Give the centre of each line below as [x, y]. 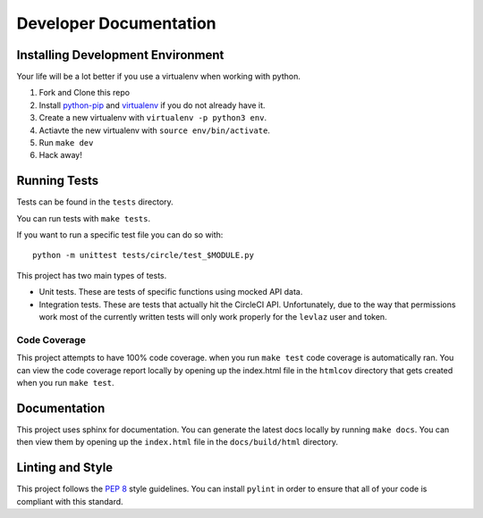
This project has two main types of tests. [92, 275]
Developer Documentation [116, 23]
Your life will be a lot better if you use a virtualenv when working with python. [159, 77]
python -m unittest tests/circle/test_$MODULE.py [144, 255]
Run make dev [66, 143]
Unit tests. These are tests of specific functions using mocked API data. [171, 292]
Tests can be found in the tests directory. [95, 202]
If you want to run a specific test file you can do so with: [120, 235]
